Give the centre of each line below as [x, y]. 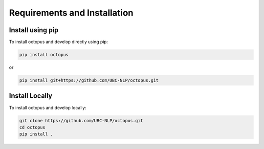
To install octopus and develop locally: [48, 107]
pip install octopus [44, 55]
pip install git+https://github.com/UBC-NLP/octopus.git [89, 80]
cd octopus [32, 127]
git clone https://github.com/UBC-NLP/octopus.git [81, 120]
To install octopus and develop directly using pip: [58, 42]
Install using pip [34, 30]
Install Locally [31, 96]
